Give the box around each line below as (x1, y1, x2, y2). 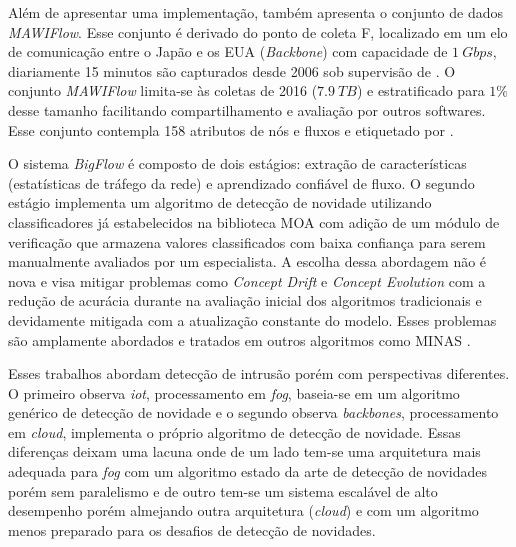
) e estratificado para (356, 80, 485, 101)
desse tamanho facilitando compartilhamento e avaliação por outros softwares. (8, 99, 486, 120)
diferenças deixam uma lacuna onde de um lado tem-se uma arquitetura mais (8, 441, 481, 462)
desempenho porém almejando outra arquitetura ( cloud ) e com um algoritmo (8, 500, 479, 521)
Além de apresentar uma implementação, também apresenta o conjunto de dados (8, 2, 503, 22)
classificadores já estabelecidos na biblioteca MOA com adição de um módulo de (8, 211, 500, 232)
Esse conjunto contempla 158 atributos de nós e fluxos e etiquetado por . (8, 119, 454, 140)
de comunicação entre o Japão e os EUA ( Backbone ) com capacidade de (8, 41, 448, 62)
